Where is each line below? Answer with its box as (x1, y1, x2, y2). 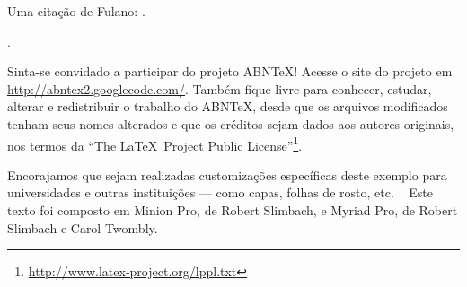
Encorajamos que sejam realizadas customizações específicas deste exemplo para (7, 165, 447, 184)
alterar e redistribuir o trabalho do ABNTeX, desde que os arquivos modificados (7, 97, 448, 116)
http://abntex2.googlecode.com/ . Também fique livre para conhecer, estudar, (7, 79, 432, 98)
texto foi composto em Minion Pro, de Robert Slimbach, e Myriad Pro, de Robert (7, 201, 458, 219)
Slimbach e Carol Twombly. (7, 218, 158, 237)
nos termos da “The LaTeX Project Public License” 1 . (7, 133, 303, 154)
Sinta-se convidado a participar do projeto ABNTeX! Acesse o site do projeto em (7, 62, 453, 81)
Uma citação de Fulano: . (7, 2, 145, 20)
